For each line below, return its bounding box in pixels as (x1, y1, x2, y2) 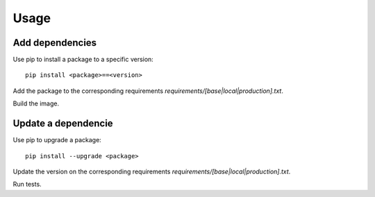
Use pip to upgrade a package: (12, 136, 102, 144)
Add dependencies (12, 37, 97, 49)
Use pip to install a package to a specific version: (12, 55, 154, 64)
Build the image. (12, 99, 59, 108)
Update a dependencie (12, 118, 114, 130)
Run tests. (12, 180, 42, 189)
